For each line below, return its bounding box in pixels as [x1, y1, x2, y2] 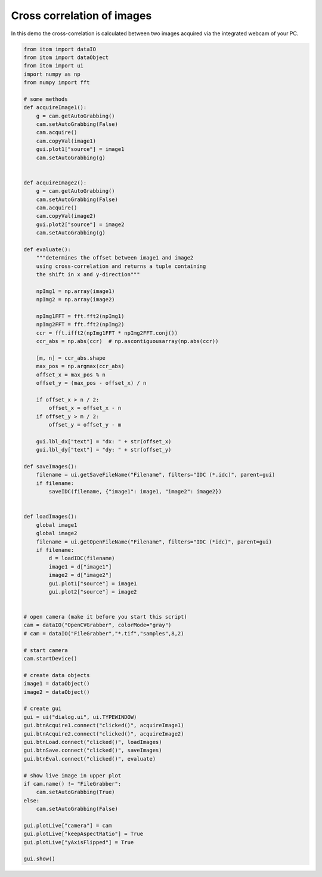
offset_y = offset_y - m [48, 421, 122, 428]
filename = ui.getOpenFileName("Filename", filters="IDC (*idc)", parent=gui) [36, 538, 273, 545]
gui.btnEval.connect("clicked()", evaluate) [23, 755, 156, 762]
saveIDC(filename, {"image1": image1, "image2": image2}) [48, 488, 222, 495]
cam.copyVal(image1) [36, 137, 97, 144]
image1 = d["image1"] [48, 563, 112, 570]
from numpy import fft [23, 79, 90, 86]
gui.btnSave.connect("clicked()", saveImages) [23, 747, 162, 754]
